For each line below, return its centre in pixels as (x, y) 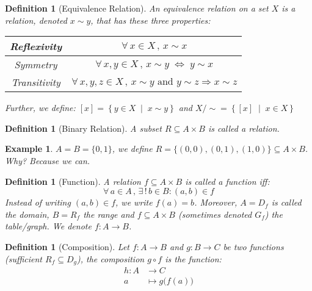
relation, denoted (36, 20)
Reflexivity (36, 46)
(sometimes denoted (215, 214)
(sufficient (24, 258)
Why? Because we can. (48, 160)
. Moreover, (216, 202)
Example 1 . (29, 149)
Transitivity (36, 82)
